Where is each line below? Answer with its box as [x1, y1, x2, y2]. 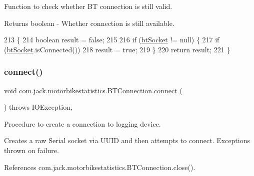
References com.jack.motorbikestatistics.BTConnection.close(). [4, 162, 195, 172]
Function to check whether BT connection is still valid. [4, 1, 172, 11]
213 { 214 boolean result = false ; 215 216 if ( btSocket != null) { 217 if [4, 34, 219, 45]
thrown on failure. [4, 145, 59, 155]
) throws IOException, [4, 102, 72, 112]
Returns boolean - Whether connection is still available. [4, 17, 174, 28]
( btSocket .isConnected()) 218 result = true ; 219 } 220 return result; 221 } [4, 44, 230, 54]
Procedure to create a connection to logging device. [4, 118, 161, 129]
